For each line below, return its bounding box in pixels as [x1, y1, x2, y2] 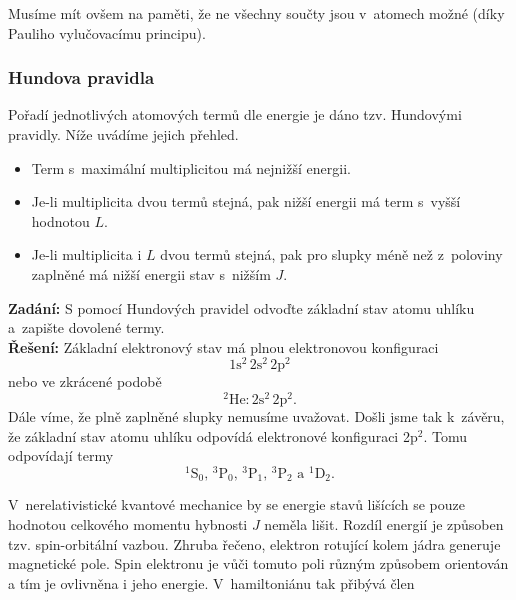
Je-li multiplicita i [31, 244, 142, 265]
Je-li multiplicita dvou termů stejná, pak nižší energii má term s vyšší [31, 191, 461, 212]
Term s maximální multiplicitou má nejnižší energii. [31, 157, 351, 178]
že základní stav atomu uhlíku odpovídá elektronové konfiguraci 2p [8, 425, 418, 446]
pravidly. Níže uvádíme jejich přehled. [8, 124, 239, 144]
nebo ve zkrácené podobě [8, 371, 162, 392]
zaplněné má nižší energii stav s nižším [31, 263, 271, 284]
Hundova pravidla [8, 65, 155, 90]
